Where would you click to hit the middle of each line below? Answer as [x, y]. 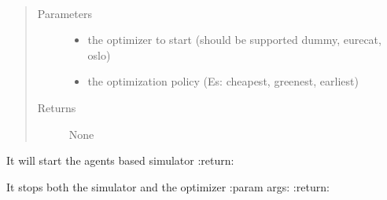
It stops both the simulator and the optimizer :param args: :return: [168, 186]
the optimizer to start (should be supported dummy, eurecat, [234, 40]
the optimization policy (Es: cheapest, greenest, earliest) [223, 81]
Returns [57, 107]
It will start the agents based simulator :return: [120, 160]
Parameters [64, 13]
